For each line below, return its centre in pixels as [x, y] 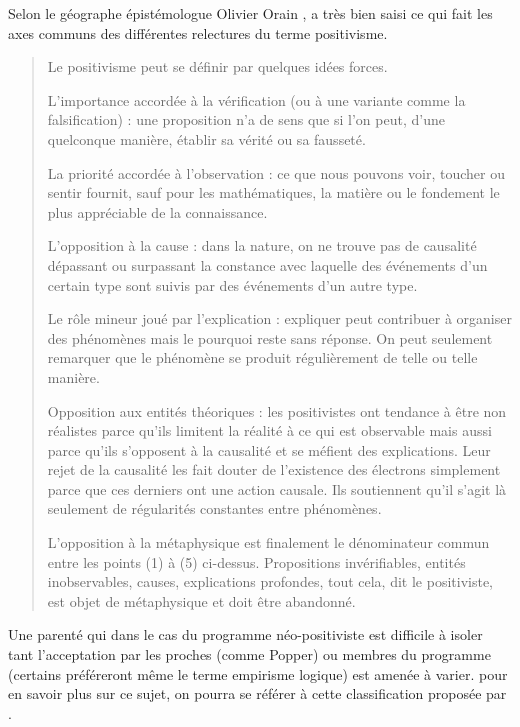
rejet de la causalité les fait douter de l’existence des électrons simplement [274, 469]
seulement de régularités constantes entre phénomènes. [214, 508]
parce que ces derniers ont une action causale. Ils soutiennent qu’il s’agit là [277, 488]
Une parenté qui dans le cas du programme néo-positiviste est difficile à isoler [245, 634]
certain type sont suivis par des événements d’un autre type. [232, 284]
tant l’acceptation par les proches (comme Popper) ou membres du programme [249, 654]
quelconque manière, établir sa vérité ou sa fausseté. [206, 138]
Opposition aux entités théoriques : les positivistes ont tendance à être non [277, 410]
